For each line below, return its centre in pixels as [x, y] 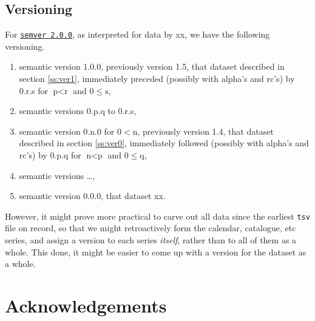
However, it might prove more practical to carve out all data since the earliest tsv [157, 216]
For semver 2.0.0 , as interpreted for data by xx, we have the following [137, 34]
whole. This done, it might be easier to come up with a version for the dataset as [156, 252]
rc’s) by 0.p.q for [50, 155]
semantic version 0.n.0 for [67, 131]
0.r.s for [34, 90]
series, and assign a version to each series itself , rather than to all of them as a [151, 240]
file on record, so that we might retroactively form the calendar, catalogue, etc [151, 228]
